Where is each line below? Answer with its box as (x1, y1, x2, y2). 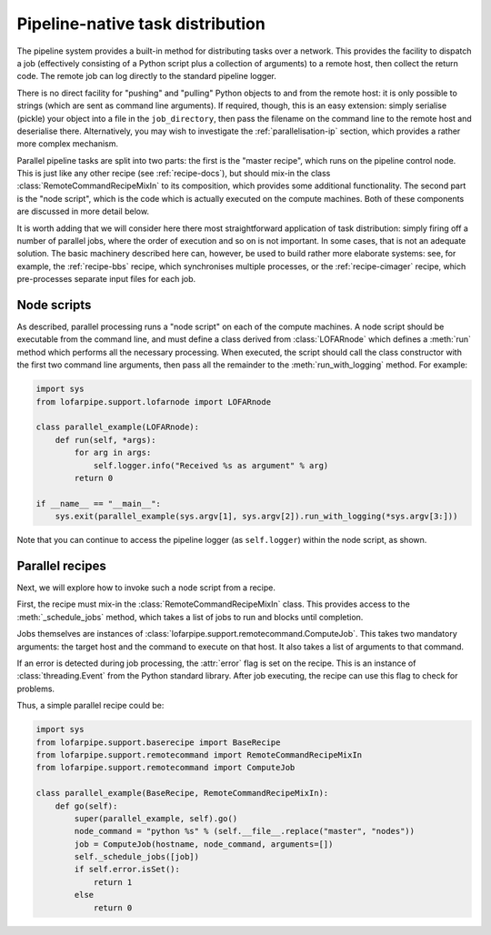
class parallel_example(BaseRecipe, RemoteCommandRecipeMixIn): (35, 788, 329, 799)
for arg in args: (74, 447, 152, 458)
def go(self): (55, 800, 118, 811)
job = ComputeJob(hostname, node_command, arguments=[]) (74, 839, 334, 850)
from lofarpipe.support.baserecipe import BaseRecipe (35, 737, 281, 748)
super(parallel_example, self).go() (74, 813, 238, 823)
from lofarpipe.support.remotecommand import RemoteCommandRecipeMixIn (35, 749, 363, 759)
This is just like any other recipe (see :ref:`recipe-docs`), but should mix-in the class (16, 168, 331, 179)
